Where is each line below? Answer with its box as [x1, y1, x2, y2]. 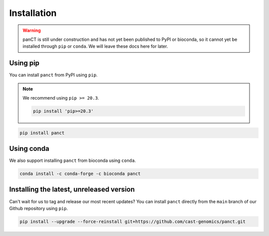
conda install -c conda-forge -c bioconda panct [19, 171, 141, 177]
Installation [9, 7, 57, 18]
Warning [22, 27, 41, 33]
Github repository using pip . [9, 205, 68, 211]
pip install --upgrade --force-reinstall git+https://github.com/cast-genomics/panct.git [19, 219, 246, 224]
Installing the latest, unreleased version [9, 185, 135, 194]
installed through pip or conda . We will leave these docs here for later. [22, 43, 168, 49]
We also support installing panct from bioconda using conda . [9, 157, 136, 164]
